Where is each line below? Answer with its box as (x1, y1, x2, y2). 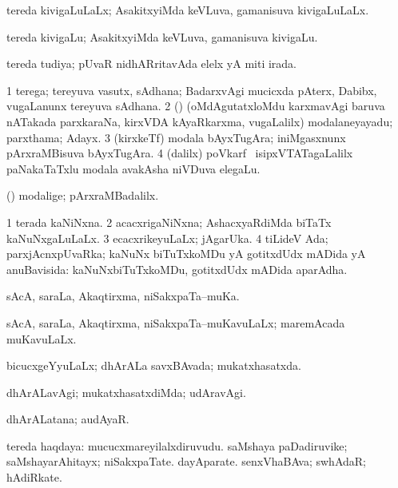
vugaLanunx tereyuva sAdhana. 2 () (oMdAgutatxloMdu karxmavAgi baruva (6, 97, 385, 114)
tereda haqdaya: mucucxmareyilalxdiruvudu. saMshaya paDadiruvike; (6, 437, 348, 454)
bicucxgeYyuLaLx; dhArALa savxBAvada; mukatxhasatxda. (6, 357, 301, 374)
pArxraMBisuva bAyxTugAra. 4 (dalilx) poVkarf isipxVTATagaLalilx (6, 145, 353, 161)
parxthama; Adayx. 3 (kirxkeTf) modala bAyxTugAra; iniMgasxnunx (6, 129, 346, 145)
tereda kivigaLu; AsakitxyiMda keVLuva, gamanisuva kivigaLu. (6, 28, 318, 45)
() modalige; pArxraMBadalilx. (6, 187, 159, 204)
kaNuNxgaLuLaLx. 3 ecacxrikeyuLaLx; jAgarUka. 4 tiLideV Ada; (6, 229, 328, 246)
